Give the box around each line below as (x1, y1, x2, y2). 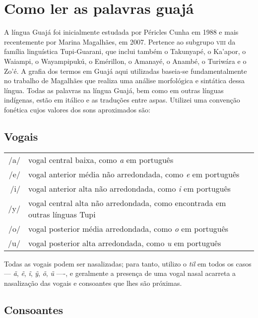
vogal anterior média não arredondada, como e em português (28, 168, 240, 180)
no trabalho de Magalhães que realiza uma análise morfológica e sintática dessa (4, 75, 245, 86)
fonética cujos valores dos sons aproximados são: (4, 104, 150, 114)
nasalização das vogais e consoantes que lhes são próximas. (4, 277, 182, 288)
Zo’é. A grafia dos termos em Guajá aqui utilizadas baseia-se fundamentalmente (4, 65, 247, 76)
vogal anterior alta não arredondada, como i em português (28, 182, 231, 194)
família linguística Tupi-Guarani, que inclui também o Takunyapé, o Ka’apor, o (4, 46, 246, 56)
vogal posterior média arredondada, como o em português (28, 222, 229, 234)
